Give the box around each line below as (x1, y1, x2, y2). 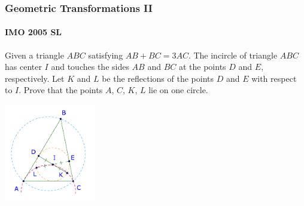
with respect (251, 72, 297, 84)
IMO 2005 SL (5, 26, 62, 38)
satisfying (88, 48, 123, 61)
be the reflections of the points (102, 72, 214, 84)
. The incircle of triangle (188, 48, 278, 61)
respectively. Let (5, 72, 65, 84)
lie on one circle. (148, 84, 208, 96)
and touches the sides (51, 60, 129, 73)
